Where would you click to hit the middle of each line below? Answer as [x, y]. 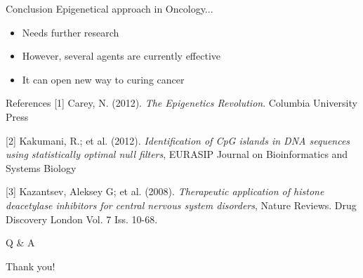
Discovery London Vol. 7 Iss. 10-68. [82, 219]
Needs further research [71, 32]
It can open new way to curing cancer [103, 79]
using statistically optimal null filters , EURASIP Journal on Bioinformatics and [177, 154]
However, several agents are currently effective [121, 56]
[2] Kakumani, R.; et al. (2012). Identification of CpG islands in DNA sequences [178, 140]
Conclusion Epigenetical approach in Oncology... [110, 8]
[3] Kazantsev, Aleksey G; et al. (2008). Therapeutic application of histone [165, 191]
